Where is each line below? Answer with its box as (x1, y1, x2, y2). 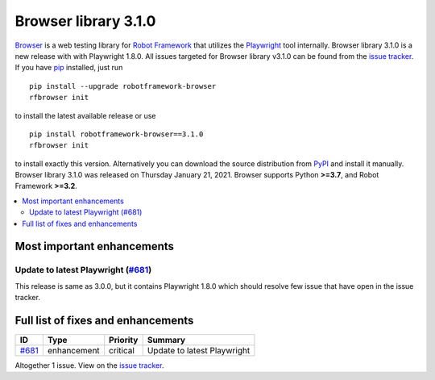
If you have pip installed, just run (14, 63, 123, 73)
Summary (147, 335, 185, 346)
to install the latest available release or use (14, 111, 156, 120)
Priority (109, 335, 139, 346)
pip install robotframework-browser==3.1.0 (29, 129, 204, 139)
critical (109, 345, 135, 357)
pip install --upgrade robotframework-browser (29, 81, 217, 90)
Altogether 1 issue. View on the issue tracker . (14, 361, 164, 370)
